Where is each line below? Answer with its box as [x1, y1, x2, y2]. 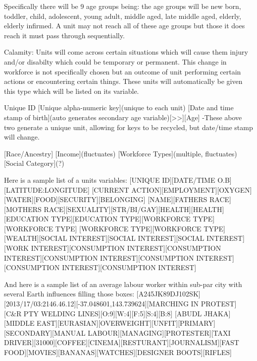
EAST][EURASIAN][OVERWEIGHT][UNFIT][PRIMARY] [37, 318, 215, 328]
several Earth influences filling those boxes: [4, 289, 135, 299]
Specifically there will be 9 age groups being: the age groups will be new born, [4, 1, 241, 11]
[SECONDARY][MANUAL [4, 327, 86, 338]
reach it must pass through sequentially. [4, 30, 125, 40]
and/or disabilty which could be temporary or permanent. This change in [4, 56, 227, 67]
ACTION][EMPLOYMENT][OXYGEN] [131, 184, 252, 195]
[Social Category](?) [4, 158, 64, 168]
